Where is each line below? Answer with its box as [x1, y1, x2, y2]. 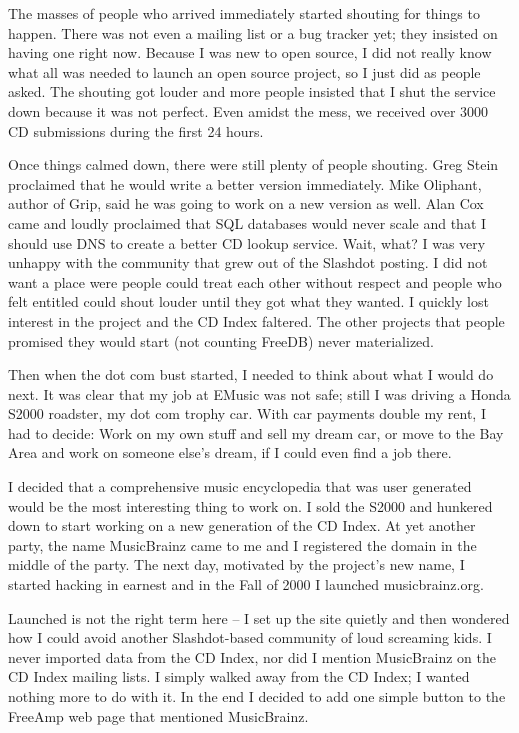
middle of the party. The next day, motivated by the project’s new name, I [8, 554, 465, 575]
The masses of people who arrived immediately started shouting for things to [8, 3, 480, 23]
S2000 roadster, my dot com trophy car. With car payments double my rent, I [8, 403, 486, 424]
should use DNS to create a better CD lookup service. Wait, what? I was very [8, 232, 486, 253]
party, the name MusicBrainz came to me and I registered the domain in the [8, 534, 477, 555]
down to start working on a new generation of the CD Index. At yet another [8, 515, 476, 536]
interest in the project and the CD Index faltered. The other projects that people [8, 310, 505, 331]
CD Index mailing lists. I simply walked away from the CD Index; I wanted [8, 666, 470, 687]
